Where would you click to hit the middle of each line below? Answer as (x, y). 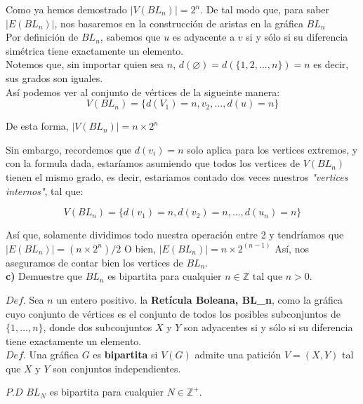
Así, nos (292, 248)
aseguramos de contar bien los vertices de (94, 262)
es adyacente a (204, 37)
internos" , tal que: (45, 190)
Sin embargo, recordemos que (69, 149)
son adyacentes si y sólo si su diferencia (269, 327)
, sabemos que (130, 37)
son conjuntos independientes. (117, 368)
